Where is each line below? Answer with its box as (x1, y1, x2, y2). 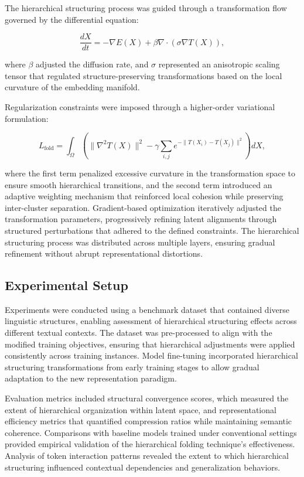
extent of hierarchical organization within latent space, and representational (5, 403, 276, 415)
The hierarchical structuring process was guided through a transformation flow (5, 2, 287, 13)
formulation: (5, 112, 49, 124)
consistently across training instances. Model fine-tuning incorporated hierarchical (5, 349, 298, 362)
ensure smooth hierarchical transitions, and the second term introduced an (5, 178, 272, 190)
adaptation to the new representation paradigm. (5, 372, 177, 384)
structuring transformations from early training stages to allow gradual (5, 360, 259, 373)
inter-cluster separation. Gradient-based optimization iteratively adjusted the (5, 201, 281, 213)
